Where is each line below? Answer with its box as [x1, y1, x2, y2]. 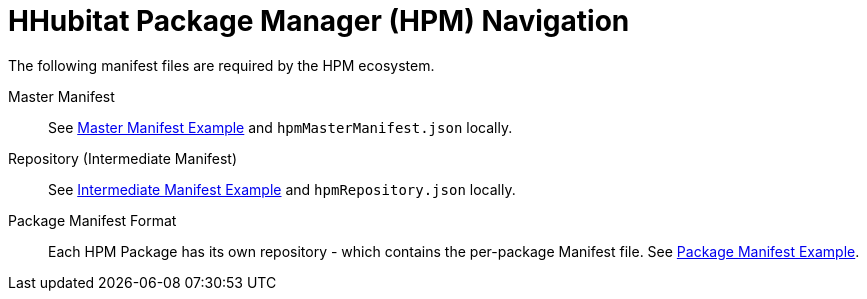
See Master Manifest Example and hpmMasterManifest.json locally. [48, 118, 513, 136]
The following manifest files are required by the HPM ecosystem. [8, 56, 435, 74]
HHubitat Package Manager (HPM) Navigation [8, 4, 630, 38]
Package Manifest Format [8, 211, 177, 229]
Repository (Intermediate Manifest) [8, 149, 238, 167]
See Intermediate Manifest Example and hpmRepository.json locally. [48, 180, 516, 198]
